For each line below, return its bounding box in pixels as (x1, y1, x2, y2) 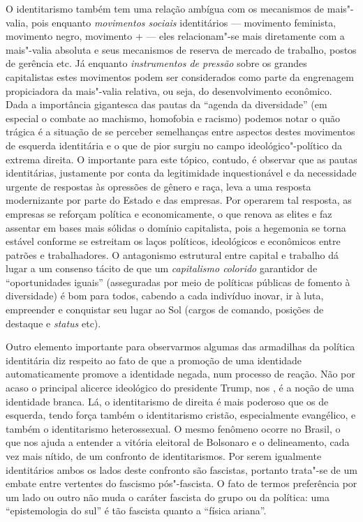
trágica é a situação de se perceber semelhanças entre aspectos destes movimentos (6, 124, 355, 139)
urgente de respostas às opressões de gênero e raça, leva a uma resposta (6, 179, 311, 193)
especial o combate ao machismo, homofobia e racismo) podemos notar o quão (6, 110, 341, 125)
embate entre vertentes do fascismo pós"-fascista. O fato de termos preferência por (6, 476, 357, 491)
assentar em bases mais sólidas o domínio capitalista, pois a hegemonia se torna (6, 220, 346, 234)
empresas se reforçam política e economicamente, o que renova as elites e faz (6, 206, 332, 221)
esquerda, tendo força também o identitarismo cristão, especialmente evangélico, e (6, 408, 356, 422)
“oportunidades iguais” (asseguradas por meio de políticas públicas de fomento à (6, 274, 350, 289)
